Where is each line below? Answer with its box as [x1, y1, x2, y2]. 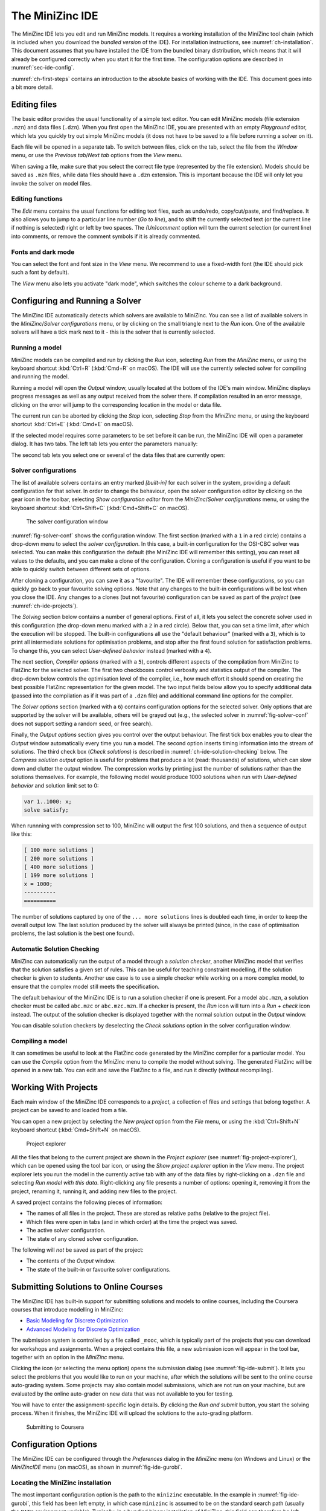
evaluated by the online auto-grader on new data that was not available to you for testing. [11, 1390, 234, 1397]
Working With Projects [11, 1082, 98, 1092]
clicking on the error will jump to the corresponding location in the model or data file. [11, 401, 222, 408]
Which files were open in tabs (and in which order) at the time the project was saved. [26, 1218, 238, 1225]
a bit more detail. [11, 83, 54, 91]
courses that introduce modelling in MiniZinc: [11, 1306, 124, 1313]
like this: [11, 830, 32, 838]
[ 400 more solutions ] [24, 864, 95, 870]
